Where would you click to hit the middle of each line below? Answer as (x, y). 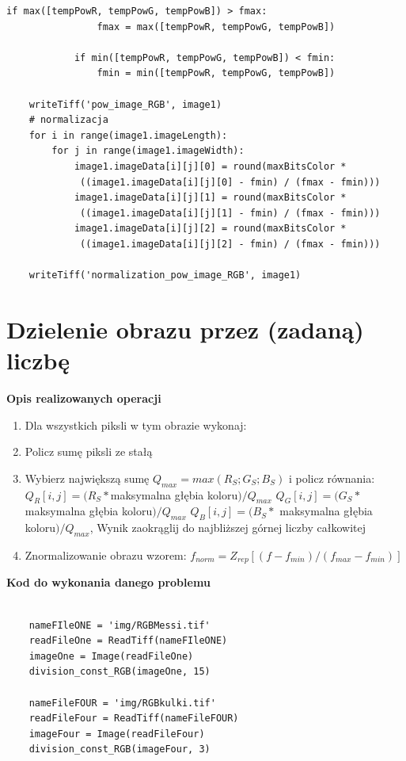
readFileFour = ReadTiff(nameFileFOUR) (134, 719)
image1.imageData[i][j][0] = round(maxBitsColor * (210, 166)
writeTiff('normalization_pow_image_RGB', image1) (165, 275)
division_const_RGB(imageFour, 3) (120, 750)
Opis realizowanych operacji (84, 398)
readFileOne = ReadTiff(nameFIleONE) (128, 641)
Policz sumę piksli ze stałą (89, 451)
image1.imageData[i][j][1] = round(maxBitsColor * (210, 198)
